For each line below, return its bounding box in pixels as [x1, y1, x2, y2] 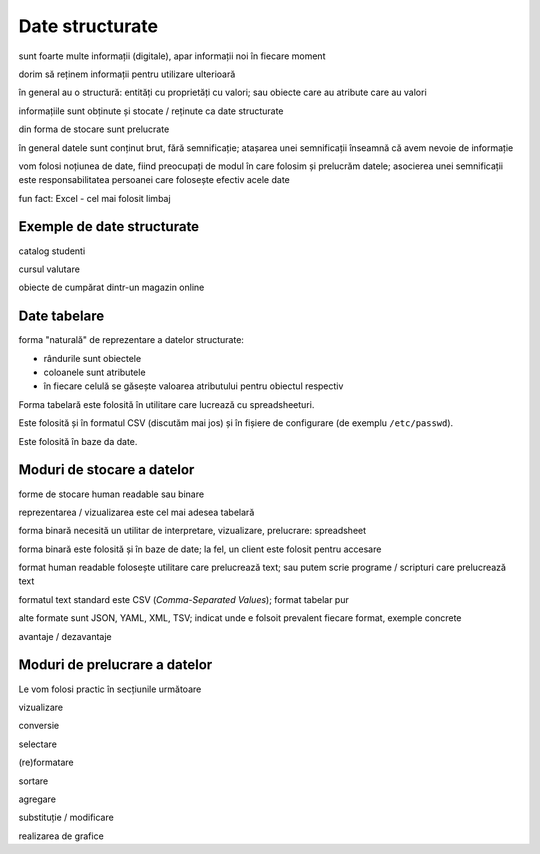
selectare [18, 738, 57, 750]
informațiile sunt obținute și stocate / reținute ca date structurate [18, 105, 284, 117]
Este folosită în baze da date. [18, 435, 138, 447]
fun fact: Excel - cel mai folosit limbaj [18, 192, 171, 204]
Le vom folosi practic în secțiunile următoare [18, 683, 202, 695]
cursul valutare [18, 263, 80, 275]
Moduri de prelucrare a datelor [18, 656, 213, 674]
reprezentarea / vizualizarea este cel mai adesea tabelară [18, 506, 255, 518]
